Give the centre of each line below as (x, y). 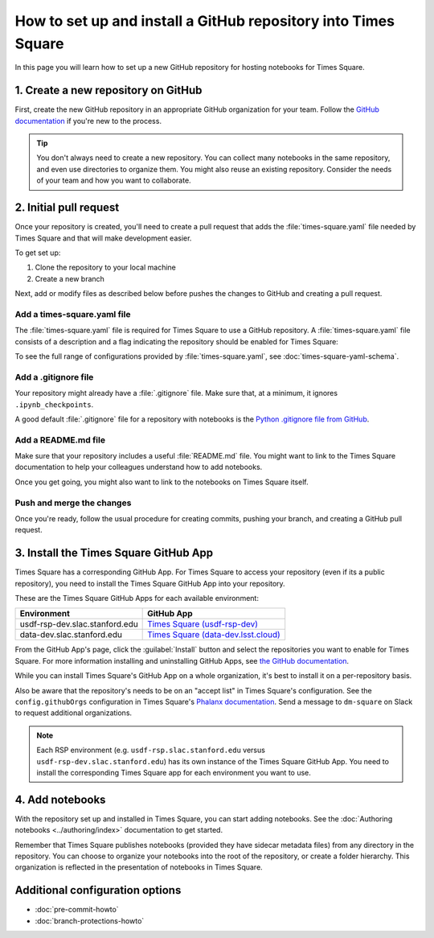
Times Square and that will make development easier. (103, 238)
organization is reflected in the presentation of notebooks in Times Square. (139, 867)
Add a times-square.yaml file (73, 314)
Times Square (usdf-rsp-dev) (203, 624)
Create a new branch (70, 278)
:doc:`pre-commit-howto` (77, 910)
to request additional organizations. (74, 713)
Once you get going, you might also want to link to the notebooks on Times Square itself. (162, 482)
